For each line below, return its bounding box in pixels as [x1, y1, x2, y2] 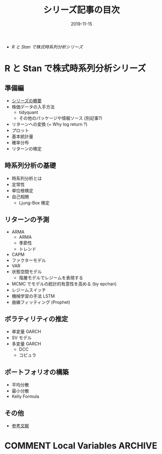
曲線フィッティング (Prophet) [11, 299, 70, 305]
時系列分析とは [11, 175, 42, 181]
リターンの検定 [11, 145, 42, 152]
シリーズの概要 [11, 97, 42, 103]
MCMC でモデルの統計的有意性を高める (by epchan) [11, 281, 117, 287]
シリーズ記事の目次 [43, 4, 120, 16]
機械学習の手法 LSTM [11, 293, 55, 299]
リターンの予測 [4, 216, 49, 224]
